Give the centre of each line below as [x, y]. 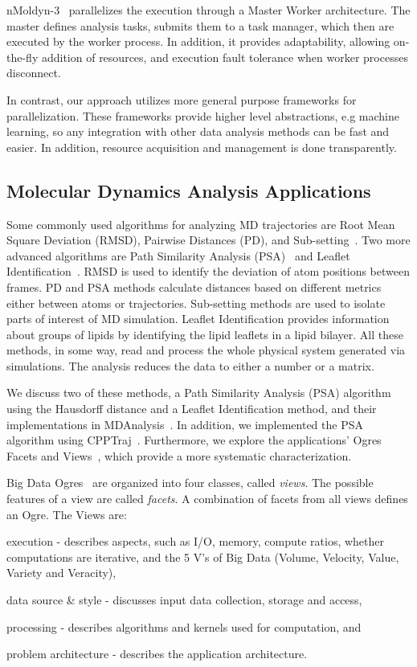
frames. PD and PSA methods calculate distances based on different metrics [194, 286]
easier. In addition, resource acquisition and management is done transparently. [202, 147]
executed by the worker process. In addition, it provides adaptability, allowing [198, 41]
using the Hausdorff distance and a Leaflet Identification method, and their [192, 409]
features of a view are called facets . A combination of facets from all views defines [207, 499]
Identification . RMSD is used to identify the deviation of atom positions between [208, 271]
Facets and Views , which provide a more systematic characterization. [179, 455]
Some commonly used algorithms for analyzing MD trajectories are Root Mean [201, 224]
